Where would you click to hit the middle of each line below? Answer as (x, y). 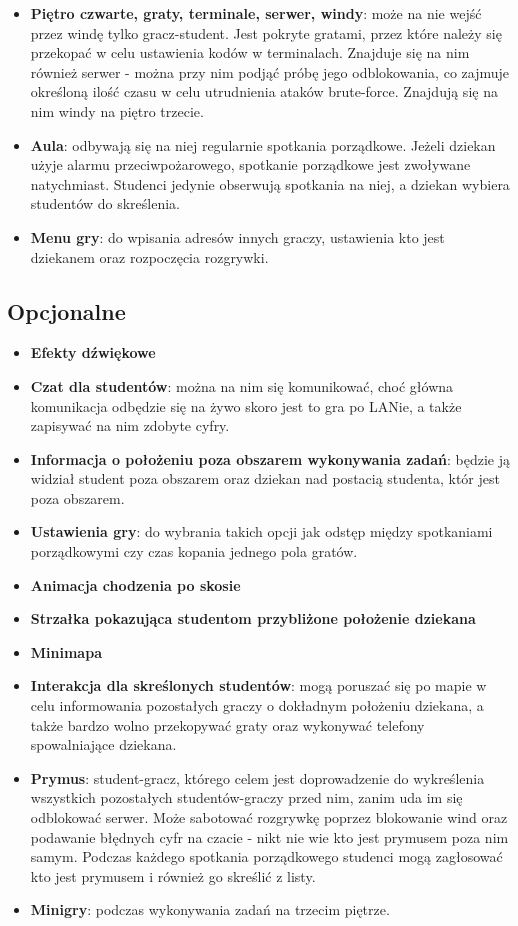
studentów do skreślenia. (105, 203)
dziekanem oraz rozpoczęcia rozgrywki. (149, 256)
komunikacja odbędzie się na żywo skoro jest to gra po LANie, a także (246, 405)
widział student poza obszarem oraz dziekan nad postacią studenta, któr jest (265, 478)
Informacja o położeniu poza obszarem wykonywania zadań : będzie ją (270, 458)
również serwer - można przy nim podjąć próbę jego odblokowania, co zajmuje (269, 71)
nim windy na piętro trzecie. (117, 110)
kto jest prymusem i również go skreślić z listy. (173, 875)
